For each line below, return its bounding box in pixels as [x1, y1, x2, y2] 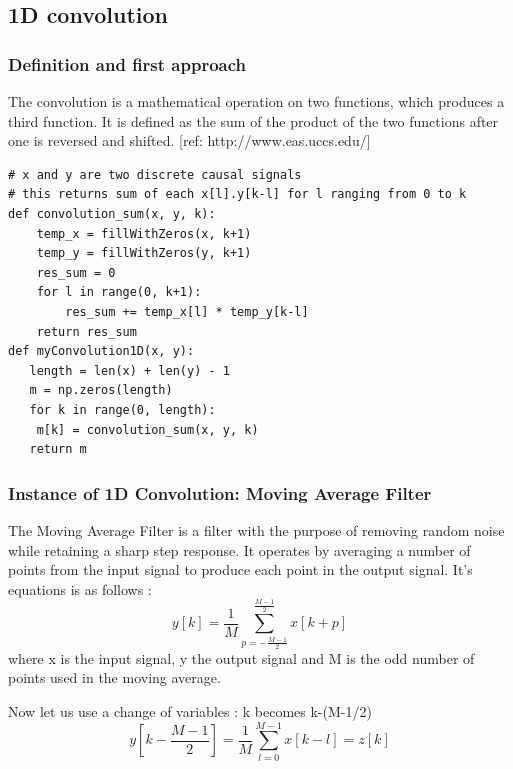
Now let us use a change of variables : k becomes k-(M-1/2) [8, 701, 372, 722]
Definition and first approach [8, 51, 247, 76]
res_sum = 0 [36, 265, 116, 280]
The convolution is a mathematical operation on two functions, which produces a [8, 91, 505, 111]
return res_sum [36, 324, 137, 339]
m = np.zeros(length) [29, 383, 173, 398]
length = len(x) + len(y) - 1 [29, 363, 230, 378]
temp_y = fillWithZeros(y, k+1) [36, 246, 252, 261]
